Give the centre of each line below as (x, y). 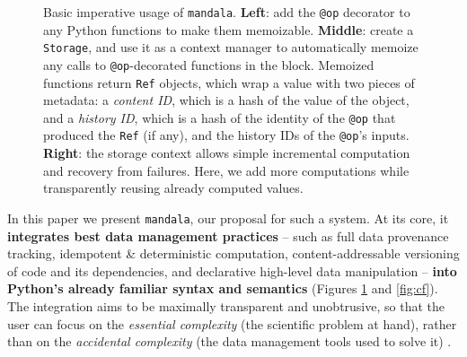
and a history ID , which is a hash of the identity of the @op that (220, 117)
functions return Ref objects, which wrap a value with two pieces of (229, 82)
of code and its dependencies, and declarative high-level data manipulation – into (232, 270)
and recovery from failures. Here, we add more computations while (226, 170)
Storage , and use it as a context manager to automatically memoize (231, 47)
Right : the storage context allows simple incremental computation (227, 153)
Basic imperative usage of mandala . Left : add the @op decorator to (227, 12)
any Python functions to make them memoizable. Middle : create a (229, 29)
